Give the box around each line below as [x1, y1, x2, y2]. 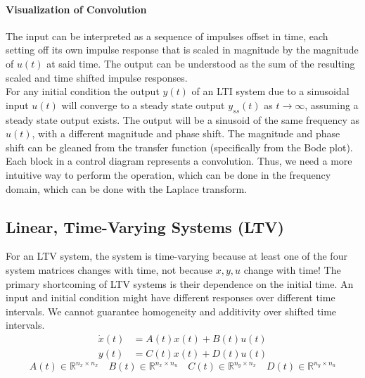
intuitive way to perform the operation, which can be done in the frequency [6, 167, 331, 182]
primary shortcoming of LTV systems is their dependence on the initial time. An [6, 276, 354, 291]
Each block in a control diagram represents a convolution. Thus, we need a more [6, 153, 352, 168]
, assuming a [305, 97, 359, 112]
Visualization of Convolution [6, 1, 147, 16]
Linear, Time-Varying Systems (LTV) [6, 215, 284, 237]
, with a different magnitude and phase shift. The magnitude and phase [32, 126, 340, 141]
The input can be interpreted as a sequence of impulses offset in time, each [6, 28, 328, 43]
